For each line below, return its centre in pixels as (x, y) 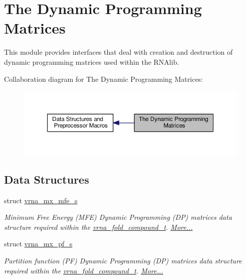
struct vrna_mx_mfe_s (41, 200)
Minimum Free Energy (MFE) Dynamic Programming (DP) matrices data (118, 217)
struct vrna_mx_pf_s (38, 244)
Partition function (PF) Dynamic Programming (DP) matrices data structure (123, 261)
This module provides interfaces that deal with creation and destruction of (118, 52)
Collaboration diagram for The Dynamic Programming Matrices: (104, 79)
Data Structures (47, 179)
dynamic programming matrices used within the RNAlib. (92, 61)
